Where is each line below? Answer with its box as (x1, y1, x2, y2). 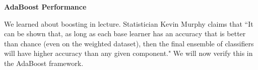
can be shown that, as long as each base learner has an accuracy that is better (4, 28, 246, 39)
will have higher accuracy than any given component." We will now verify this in (4, 48, 253, 58)
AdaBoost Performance (4, 2, 87, 12)
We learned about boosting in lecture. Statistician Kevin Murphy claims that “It (4, 18, 253, 29)
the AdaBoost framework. (4, 57, 84, 68)
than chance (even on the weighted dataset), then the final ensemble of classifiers (4, 38, 254, 48)
